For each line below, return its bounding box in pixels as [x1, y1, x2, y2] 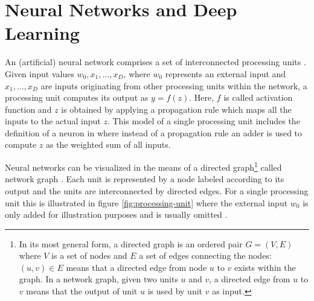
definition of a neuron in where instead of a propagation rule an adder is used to [5, 126, 303, 139]
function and [5, 103, 52, 115]
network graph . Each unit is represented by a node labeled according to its [5, 173, 284, 185]
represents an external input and [165, 67, 286, 80]
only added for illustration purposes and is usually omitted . [5, 208, 228, 221]
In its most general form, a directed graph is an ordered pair [19, 237, 243, 250]
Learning [5, 21, 80, 45]
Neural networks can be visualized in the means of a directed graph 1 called [5, 159, 282, 173]
